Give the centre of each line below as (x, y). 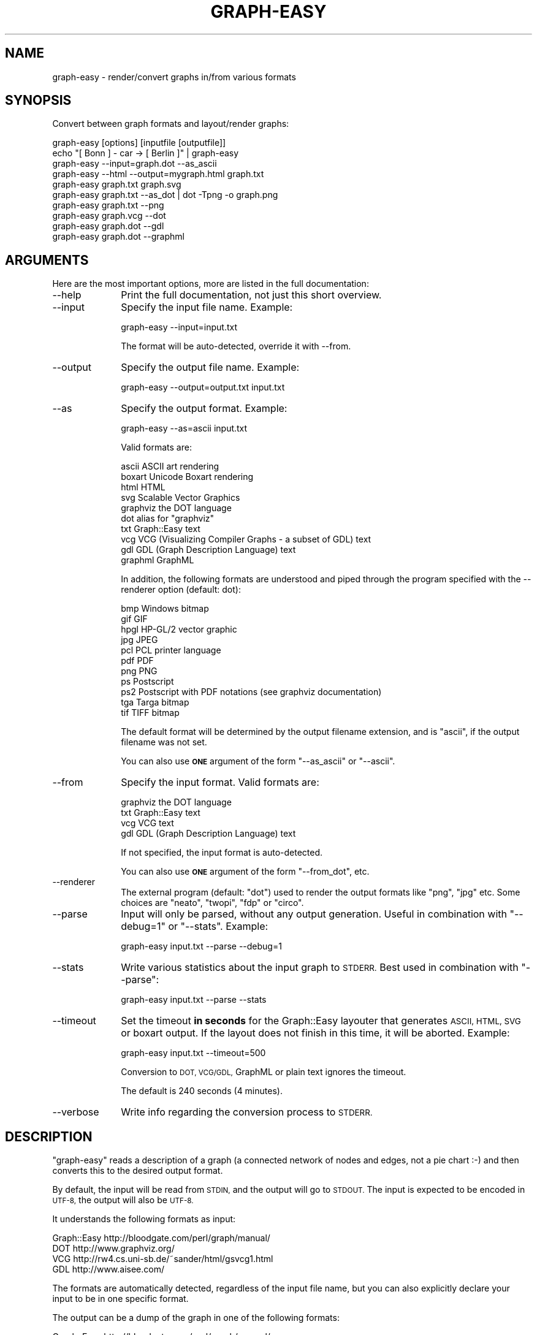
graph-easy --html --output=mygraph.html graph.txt (158, 174)
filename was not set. (164, 742)
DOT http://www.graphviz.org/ (113, 1249)
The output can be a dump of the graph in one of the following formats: (196, 1318)
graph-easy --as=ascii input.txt (184, 428)
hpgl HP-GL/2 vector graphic (179, 629)
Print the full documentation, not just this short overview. (251, 295)
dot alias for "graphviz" (168, 519)
